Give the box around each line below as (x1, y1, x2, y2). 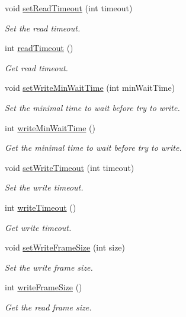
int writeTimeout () (5, 201, 76, 213)
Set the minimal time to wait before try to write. (5, 101, 180, 113)
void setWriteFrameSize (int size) (5, 241, 126, 253)
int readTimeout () (5, 42, 73, 54)
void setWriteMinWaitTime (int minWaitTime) (5, 81, 175, 94)
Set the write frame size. (5, 261, 93, 273)
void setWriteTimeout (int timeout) (5, 161, 134, 173)
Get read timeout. (5, 61, 68, 74)
